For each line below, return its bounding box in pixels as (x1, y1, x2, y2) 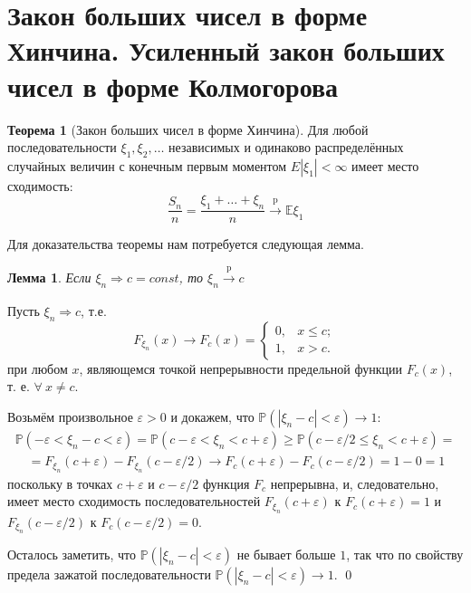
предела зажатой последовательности (7, 564, 211, 583)
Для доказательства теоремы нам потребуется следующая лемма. (7, 234, 364, 253)
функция (202, 473, 250, 493)
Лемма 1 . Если (7, 267, 91, 286)
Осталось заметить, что (7, 544, 137, 563)
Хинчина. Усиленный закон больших (7, 32, 445, 69)
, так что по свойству (346, 544, 464, 563)
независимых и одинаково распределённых (168, 138, 404, 157)
